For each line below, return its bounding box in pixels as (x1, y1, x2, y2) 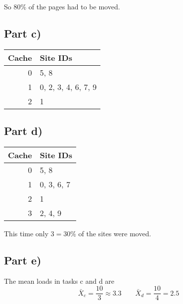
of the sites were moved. (78, 228, 151, 238)
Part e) (4, 252, 42, 267)
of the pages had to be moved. (28, 1, 120, 11)
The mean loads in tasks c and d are (4, 275, 115, 286)
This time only (4, 228, 48, 238)
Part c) (4, 25, 42, 41)
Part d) (4, 123, 43, 138)
